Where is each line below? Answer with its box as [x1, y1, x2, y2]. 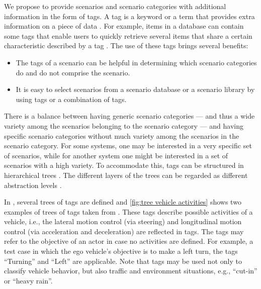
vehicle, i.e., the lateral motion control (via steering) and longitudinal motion [4, 216, 242, 227]
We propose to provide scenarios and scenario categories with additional [4, 1, 226, 11]
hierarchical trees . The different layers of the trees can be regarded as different [4, 169, 248, 180]
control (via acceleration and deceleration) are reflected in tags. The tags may [4, 226, 244, 236]
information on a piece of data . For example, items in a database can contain [4, 21, 244, 31]
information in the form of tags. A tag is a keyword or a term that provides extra [4, 11, 255, 21]
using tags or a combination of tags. [16, 93, 127, 104]
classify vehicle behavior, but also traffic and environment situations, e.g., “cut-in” [4, 265, 257, 276]
